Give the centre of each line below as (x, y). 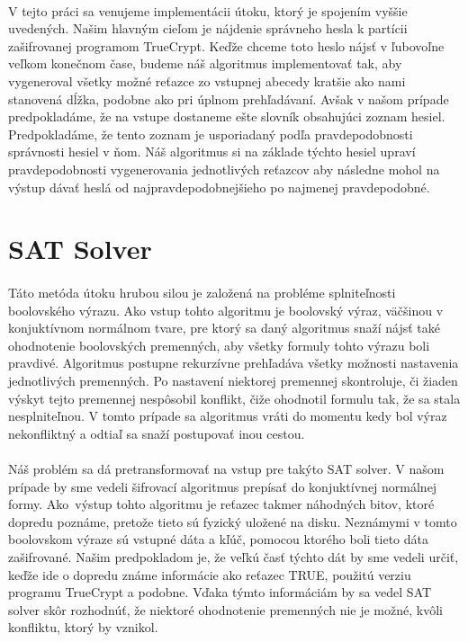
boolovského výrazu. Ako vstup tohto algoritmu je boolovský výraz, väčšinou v (226, 310)
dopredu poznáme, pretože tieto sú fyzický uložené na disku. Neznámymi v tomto (233, 521)
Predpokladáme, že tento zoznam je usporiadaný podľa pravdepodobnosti (211, 134)
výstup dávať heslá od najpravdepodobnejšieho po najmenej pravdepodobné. (219, 187)
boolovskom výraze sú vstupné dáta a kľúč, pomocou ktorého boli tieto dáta (218, 539)
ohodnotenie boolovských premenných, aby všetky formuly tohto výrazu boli (219, 345)
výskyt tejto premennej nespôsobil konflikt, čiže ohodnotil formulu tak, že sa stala (234, 398)
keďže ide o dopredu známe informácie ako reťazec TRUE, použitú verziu (210, 574)
